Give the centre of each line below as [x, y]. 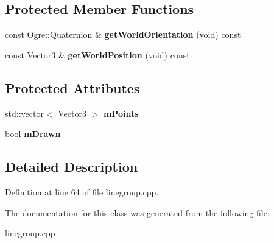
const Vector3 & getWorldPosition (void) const [97, 55]
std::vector [24, 113]
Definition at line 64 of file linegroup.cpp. [82, 192]
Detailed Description [72, 167]
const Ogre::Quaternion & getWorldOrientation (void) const [123, 34]
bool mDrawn [33, 134]
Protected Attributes [72, 87]
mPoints [121, 113]
